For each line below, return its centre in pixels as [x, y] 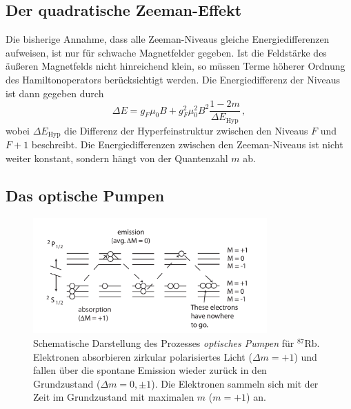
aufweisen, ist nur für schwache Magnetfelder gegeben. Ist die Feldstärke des [166, 52]
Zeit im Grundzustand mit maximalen [114, 397]
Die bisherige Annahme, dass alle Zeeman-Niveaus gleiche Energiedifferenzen [168, 39]
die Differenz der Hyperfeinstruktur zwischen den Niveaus [186, 130]
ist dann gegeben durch [55, 93]
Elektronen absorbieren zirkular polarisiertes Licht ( [143, 356]
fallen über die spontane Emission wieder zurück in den [150, 370]
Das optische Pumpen [85, 195]
